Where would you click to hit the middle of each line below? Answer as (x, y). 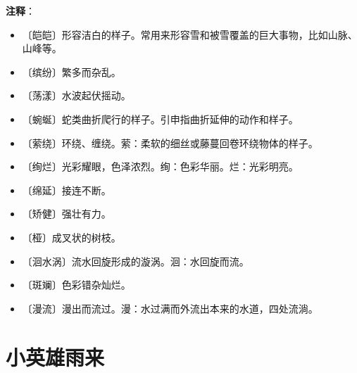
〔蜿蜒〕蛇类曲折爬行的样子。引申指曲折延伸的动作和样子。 (160, 119)
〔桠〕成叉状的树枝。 (71, 237)
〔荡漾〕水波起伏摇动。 (76, 95)
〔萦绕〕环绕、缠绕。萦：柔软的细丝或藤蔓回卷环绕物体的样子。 (170, 143)
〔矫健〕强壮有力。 (67, 214)
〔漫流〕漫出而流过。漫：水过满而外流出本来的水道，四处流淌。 (170, 308)
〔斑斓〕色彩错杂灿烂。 (76, 285)
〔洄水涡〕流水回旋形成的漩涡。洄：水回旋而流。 (136, 261)
